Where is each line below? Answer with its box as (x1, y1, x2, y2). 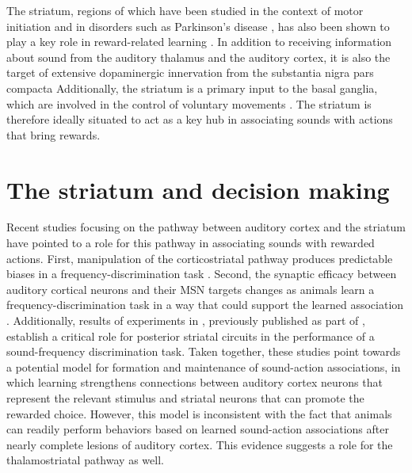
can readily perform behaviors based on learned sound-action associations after (6, 421, 389, 437)
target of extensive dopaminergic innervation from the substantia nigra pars (6, 64, 374, 81)
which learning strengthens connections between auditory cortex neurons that (6, 374, 383, 391)
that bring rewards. (6, 126, 101, 143)
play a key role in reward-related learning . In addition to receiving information (6, 33, 392, 50)
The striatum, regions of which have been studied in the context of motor (6, 2, 364, 18)
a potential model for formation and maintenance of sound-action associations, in (6, 358, 401, 375)
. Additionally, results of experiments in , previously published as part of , (6, 312, 365, 329)
